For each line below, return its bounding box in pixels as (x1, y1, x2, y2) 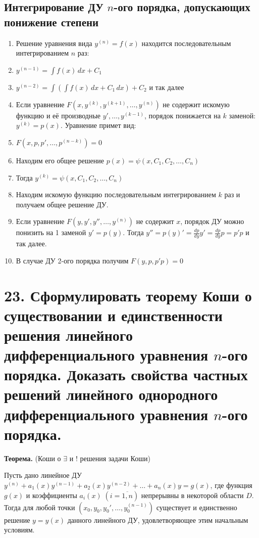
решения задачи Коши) (80, 453, 150, 463)
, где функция (210, 479, 252, 490)
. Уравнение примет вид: (60, 120, 136, 130)
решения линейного (4, 324, 133, 345)
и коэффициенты (26, 489, 77, 500)
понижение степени (4, 14, 99, 29)
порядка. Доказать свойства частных (4, 364, 248, 385)
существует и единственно (156, 502, 237, 512)
